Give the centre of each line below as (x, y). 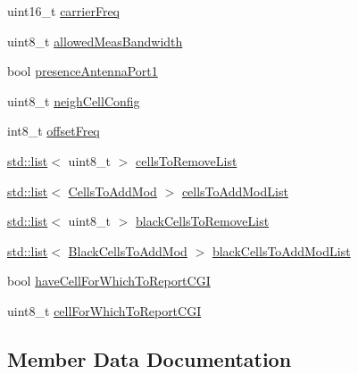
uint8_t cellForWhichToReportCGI (104, 310)
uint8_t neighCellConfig (74, 100)
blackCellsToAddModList (281, 250)
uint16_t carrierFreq (63, 11)
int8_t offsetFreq (54, 131)
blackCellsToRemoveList (203, 221)
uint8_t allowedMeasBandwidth (95, 41)
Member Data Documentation (150, 358)
